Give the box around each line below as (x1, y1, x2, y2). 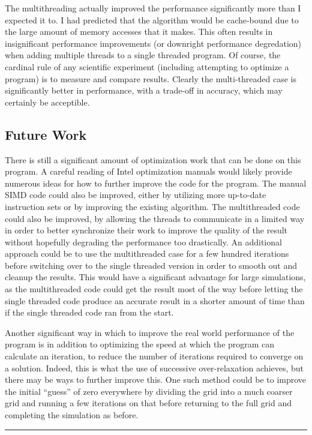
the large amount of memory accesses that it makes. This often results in (5, 25, 273, 38)
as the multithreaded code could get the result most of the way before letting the (5, 283, 303, 295)
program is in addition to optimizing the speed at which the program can (5, 338, 275, 350)
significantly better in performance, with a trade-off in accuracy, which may (5, 84, 283, 97)
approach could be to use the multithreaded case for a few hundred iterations (5, 247, 289, 260)
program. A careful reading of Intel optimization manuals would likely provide (5, 165, 292, 178)
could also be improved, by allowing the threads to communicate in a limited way (5, 212, 305, 224)
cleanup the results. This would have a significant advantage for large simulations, (5, 271, 306, 283)
